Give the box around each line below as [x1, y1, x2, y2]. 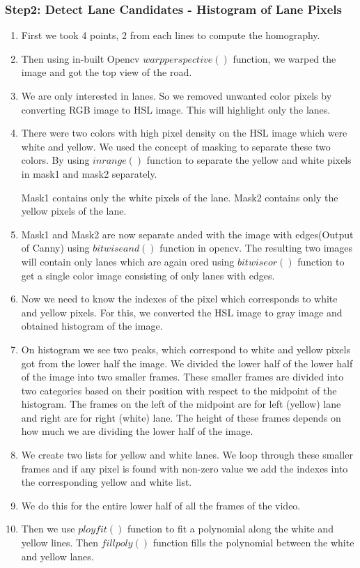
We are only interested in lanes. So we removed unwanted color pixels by [21, 89, 332, 102]
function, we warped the [233, 51, 336, 66]
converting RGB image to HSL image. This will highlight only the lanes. [21, 102, 331, 116]
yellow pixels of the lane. [21, 204, 127, 218]
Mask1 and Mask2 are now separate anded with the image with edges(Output [21, 227, 354, 241]
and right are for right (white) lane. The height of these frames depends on [21, 410, 341, 424]
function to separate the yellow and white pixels [146, 153, 352, 167]
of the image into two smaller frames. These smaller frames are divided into [21, 369, 344, 384]
